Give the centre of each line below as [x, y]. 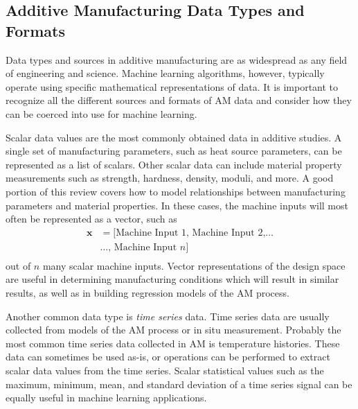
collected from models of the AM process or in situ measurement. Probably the [173, 330]
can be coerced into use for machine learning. [101, 113]
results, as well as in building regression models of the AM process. [147, 293]
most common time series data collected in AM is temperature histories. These [173, 343]
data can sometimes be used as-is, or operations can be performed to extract [168, 357]
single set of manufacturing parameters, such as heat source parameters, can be [174, 151]
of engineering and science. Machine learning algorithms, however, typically [165, 73]
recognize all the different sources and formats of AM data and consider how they [179, 100]
